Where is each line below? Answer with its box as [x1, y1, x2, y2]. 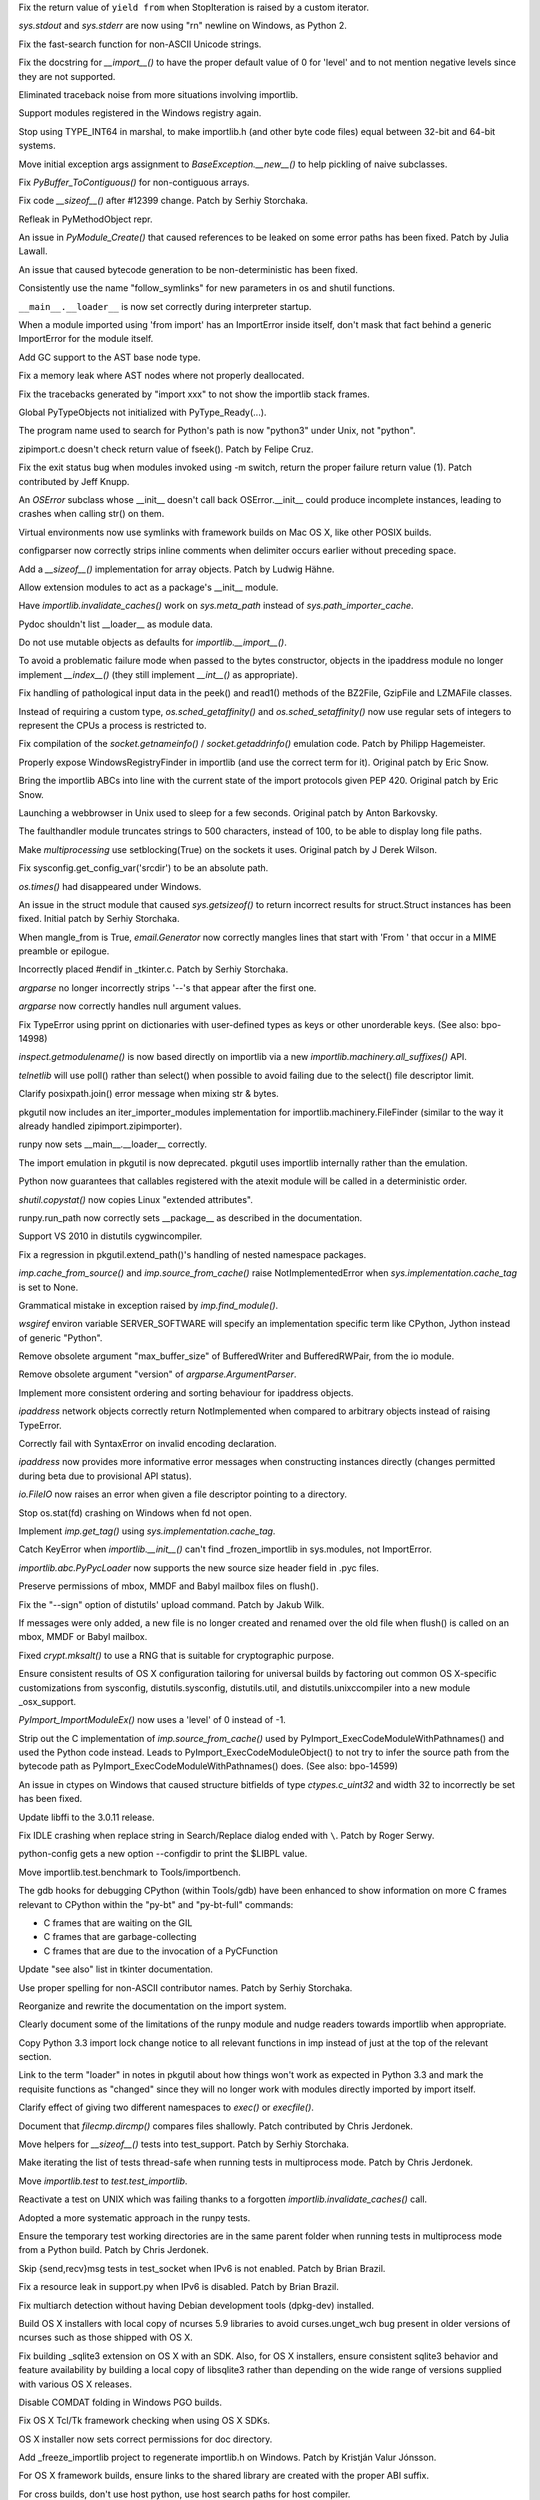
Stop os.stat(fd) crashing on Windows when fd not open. [18, 1506, 252, 1519]
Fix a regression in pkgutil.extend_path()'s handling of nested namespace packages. [18, 1248, 367, 1260]
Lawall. [18, 245, 48, 257]
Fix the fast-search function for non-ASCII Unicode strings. [18, 38, 262, 50]
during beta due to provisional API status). [18, 1470, 192, 1482]
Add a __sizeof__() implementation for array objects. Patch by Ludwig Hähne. [18, 563, 335, 575]
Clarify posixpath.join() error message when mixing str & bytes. [18, 1088, 279, 1100]
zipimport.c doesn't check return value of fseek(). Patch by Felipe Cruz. [18, 443, 314, 455]
